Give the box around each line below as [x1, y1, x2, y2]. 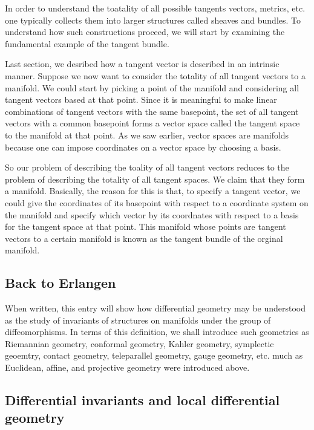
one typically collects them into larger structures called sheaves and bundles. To [5, 13, 301, 26]
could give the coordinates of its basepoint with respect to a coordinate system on [5, 196, 309, 209]
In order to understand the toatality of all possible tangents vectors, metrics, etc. [5, 2, 306, 14]
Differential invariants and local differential [5, 391, 280, 409]
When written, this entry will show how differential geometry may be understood [5, 302, 306, 314]
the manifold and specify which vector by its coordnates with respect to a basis [5, 208, 299, 221]
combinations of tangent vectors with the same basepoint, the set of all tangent [5, 105, 299, 117]
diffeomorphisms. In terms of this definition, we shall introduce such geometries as [5, 325, 309, 338]
